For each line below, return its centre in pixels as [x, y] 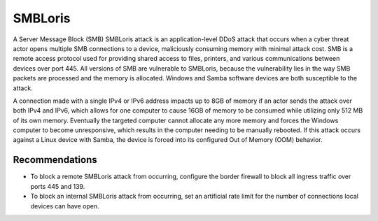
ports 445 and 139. [58, 186]
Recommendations [55, 160]
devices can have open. [65, 206]
